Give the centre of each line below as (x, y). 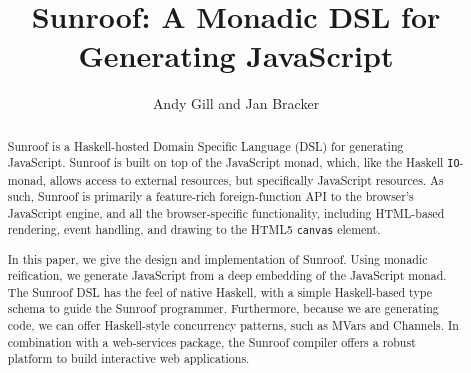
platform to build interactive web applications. (128, 358)
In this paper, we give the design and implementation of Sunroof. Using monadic (217, 258)
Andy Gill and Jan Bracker (236, 103)
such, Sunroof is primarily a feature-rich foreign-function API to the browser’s (210, 196)
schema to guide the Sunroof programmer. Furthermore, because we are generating (223, 308)
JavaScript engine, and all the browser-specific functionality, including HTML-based (226, 212)
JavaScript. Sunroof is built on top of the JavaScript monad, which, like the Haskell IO (233, 162)
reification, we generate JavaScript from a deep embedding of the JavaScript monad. (227, 275)
